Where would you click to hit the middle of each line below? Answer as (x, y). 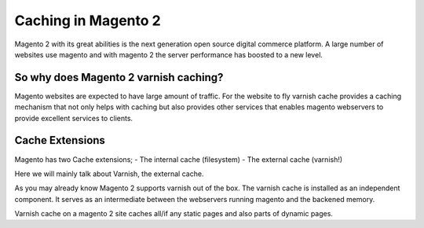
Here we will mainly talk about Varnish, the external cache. (109, 174)
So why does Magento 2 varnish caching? (119, 77)
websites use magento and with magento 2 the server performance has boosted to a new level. (169, 54)
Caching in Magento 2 (88, 20)
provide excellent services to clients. (74, 118)
